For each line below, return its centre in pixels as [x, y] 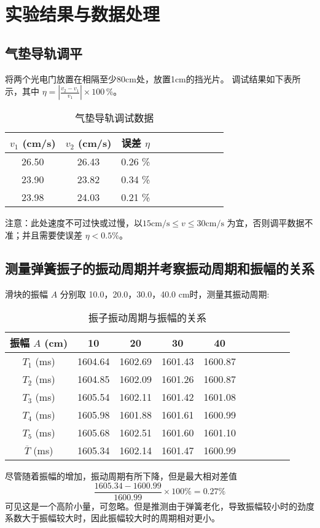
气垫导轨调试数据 [115, 118]
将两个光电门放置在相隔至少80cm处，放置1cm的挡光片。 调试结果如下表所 [153, 78]
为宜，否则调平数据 [266, 223]
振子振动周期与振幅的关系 [147, 318]
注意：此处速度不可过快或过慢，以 [74, 223]
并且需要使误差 [52, 234]
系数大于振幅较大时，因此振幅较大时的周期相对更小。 [112, 518]
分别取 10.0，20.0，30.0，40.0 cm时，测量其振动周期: [165, 294]
